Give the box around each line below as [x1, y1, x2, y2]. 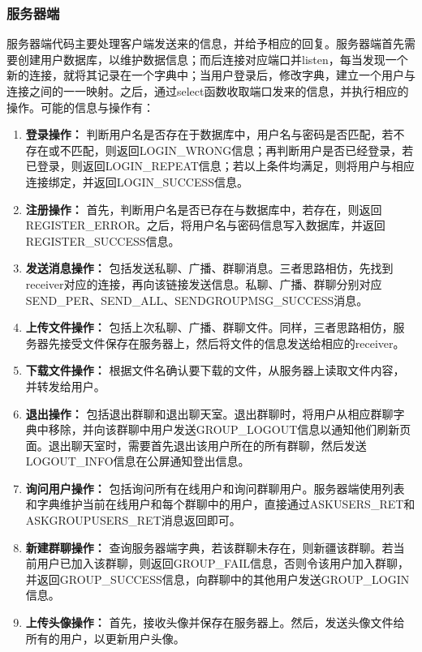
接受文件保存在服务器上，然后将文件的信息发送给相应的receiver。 [59, 334, 405, 351]
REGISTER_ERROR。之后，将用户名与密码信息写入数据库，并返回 [25, 217, 385, 234]
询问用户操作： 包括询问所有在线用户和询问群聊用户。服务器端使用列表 [25, 479, 405, 496]
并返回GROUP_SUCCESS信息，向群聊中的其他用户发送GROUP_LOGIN [25, 570, 410, 587]
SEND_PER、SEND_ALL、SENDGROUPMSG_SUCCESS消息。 [25, 291, 368, 308]
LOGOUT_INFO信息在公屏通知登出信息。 [25, 453, 250, 470]
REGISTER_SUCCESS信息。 [25, 232, 180, 249]
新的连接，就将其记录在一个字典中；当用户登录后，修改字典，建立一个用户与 [6, 66, 416, 84]
